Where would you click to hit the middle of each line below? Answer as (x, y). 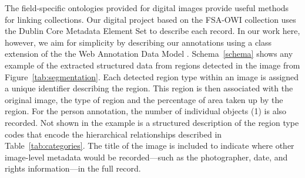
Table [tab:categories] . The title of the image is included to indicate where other (150, 146)
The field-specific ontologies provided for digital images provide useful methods (147, 8)
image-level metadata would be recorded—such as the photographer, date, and (146, 157)
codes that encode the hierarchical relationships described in (113, 134)
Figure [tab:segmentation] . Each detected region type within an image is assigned (152, 76)
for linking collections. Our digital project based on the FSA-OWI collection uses (150, 19)
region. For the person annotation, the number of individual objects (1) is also (146, 111)
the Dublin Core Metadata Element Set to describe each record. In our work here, (152, 31)
